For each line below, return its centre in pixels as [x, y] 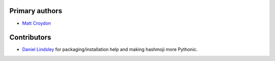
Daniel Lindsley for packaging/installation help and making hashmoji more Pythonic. [110, 49]
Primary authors [36, 11]
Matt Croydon [36, 23]
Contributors [30, 38]
